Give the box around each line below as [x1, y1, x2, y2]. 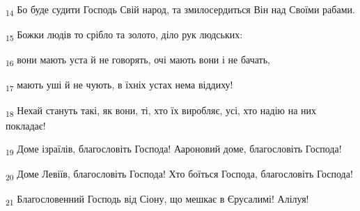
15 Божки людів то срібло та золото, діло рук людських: [6, 27, 243, 43]
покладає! [6, 118, 46, 132]
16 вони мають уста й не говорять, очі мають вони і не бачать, [6, 52, 271, 69]
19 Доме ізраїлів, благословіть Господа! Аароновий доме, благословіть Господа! [6, 141, 342, 158]
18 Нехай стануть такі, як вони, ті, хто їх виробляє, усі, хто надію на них [6, 102, 317, 119]
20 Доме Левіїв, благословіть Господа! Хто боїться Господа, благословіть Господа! [6, 166, 353, 183]
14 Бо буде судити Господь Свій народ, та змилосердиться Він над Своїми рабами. [6, 2, 355, 18]
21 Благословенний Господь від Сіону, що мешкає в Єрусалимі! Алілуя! [6, 192, 309, 208]
